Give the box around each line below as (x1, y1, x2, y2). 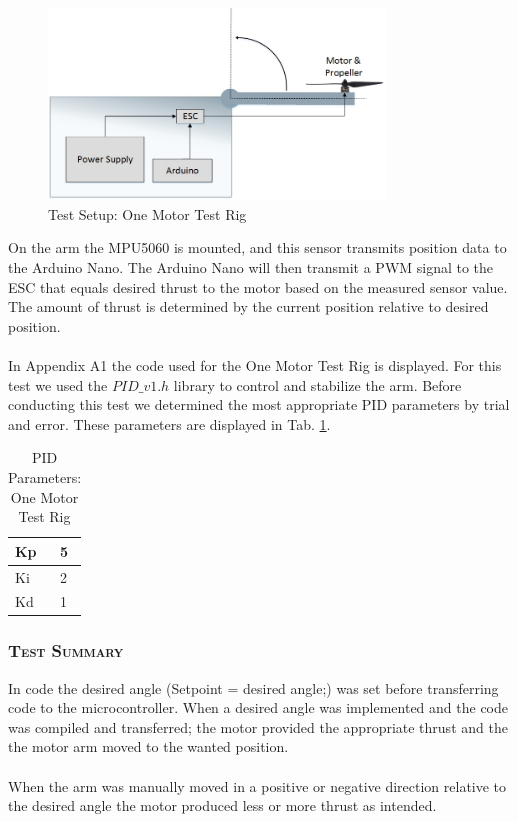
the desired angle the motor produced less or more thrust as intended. (8, 795, 437, 816)
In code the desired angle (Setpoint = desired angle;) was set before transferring (8, 677, 499, 698)
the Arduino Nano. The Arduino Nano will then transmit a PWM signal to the (8, 256, 494, 277)
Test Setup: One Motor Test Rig (48, 203, 247, 224)
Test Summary (8, 638, 124, 663)
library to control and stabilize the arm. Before (173, 374, 462, 395)
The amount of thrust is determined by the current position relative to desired (8, 296, 489, 317)
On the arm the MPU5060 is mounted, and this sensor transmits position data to (8, 237, 507, 258)
